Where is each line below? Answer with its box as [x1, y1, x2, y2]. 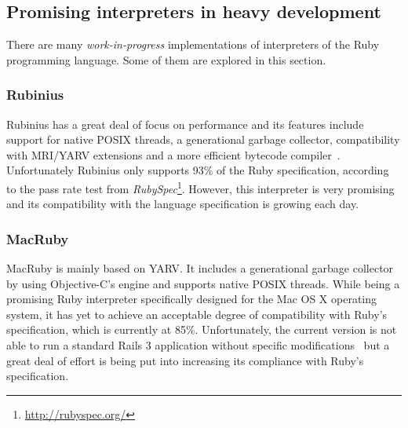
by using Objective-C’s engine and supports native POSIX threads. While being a [6, 275, 400, 291]
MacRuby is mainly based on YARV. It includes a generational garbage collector [6, 260, 394, 276]
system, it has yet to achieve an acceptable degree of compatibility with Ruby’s [6, 305, 388, 322]
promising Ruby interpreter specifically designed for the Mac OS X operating [6, 291, 377, 307]
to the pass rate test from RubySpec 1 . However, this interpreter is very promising [6, 177, 395, 196]
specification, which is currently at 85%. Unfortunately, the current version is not [6, 321, 397, 338]
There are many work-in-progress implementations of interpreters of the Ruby [6, 36, 380, 53]
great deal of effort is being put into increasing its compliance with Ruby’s [6, 352, 364, 368]
